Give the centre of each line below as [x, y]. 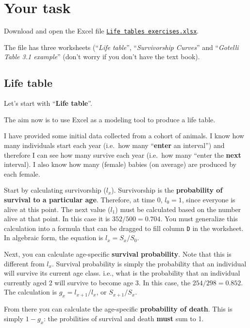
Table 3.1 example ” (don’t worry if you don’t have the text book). [102, 57]
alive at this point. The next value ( [57, 209]
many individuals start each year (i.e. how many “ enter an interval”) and [114, 145]
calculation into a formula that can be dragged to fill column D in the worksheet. [124, 228]
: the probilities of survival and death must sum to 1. [124, 318]
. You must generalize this [199, 219]
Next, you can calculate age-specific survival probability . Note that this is [118, 254]
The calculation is [30, 292]
